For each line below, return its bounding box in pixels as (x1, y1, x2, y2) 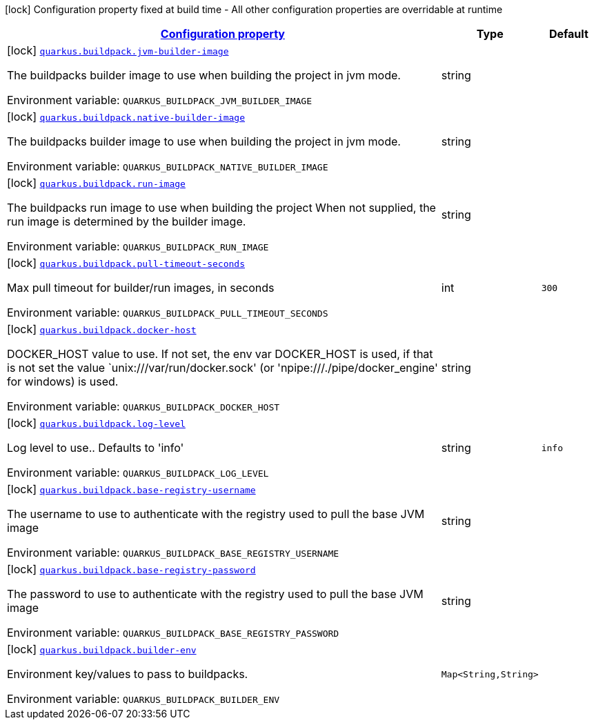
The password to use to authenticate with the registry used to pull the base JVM (7, 587, 424, 601)
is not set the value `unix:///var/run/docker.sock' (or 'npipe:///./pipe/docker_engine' (7, 361, 438, 375)
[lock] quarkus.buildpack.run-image (7, 176, 186, 190)
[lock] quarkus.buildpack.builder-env (7, 642, 197, 656)
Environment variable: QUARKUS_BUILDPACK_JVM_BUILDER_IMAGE (7, 93, 313, 107)
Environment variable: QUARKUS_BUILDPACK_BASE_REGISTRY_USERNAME (7, 546, 339, 559)
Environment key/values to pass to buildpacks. (7, 667, 248, 681)
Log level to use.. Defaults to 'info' (7, 441, 184, 455)
